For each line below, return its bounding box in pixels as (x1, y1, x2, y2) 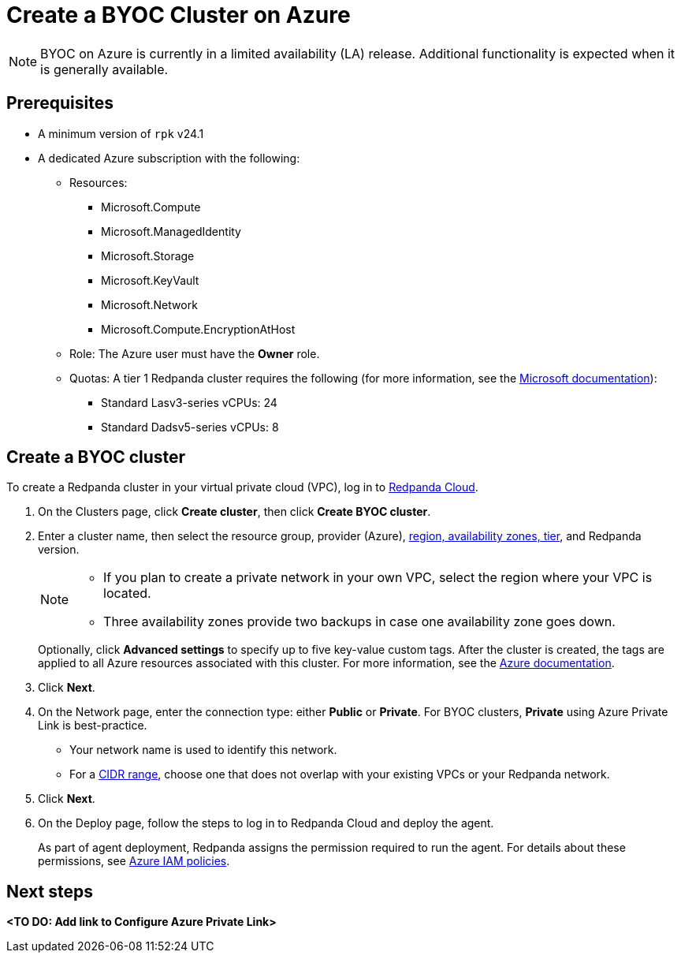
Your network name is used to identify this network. (69, 743, 337, 757)
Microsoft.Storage (101, 248, 195, 263)
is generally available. (40, 61, 169, 77)
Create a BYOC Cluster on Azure (6, 2, 351, 28)
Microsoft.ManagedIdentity (101, 224, 241, 238)
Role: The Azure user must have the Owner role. (69, 346, 320, 360)
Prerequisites (6, 93, 113, 114)
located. (103, 585, 151, 602)
